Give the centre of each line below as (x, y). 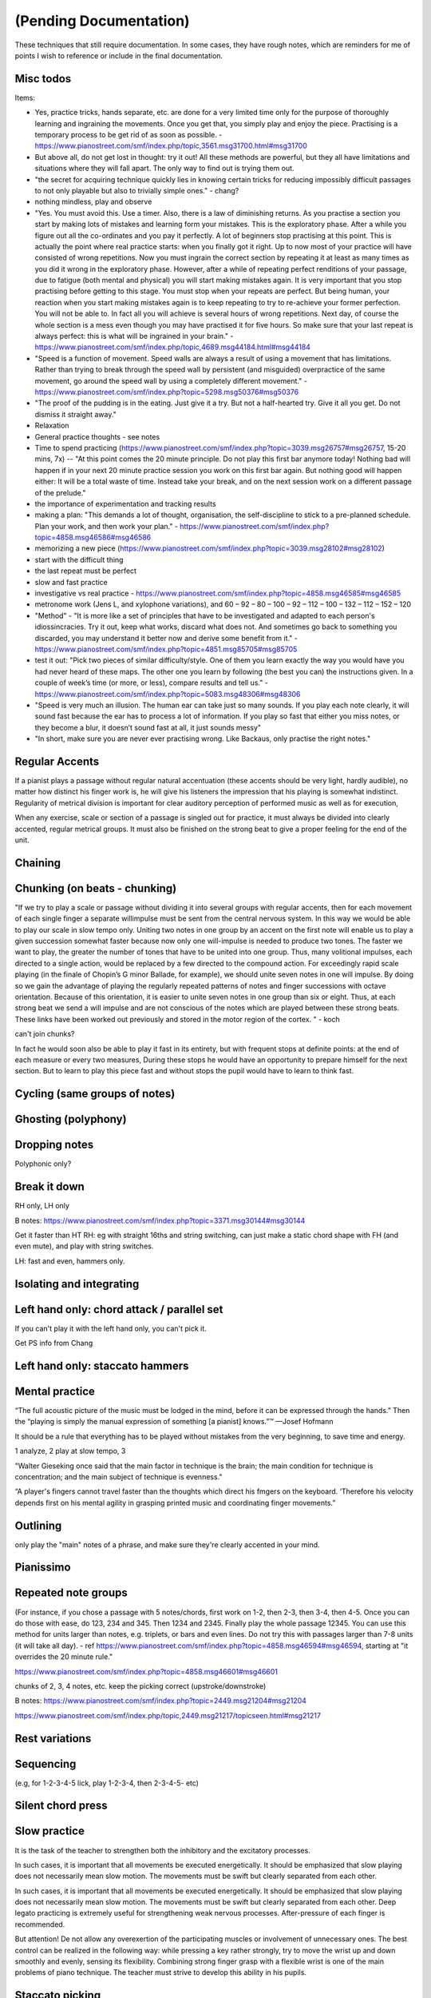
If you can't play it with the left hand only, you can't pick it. (111, 1328)
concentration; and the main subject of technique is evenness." (119, 1477)
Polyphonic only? (43, 1164)
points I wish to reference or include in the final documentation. (119, 55)
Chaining (38, 863)
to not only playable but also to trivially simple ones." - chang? (137, 190)
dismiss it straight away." (76, 414)
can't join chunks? (45, 1034)
